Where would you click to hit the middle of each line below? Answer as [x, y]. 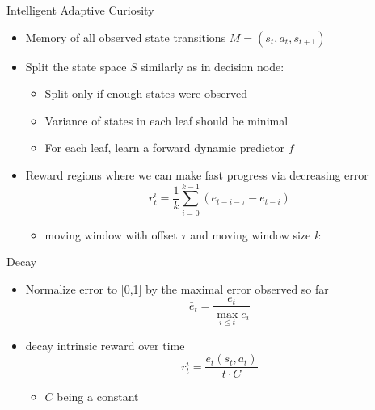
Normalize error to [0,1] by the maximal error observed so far [177, 288]
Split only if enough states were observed [146, 93]
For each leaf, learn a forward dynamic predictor [164, 148]
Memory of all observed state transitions [126, 37]
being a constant [98, 397]
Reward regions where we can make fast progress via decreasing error [197, 174]
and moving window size [251, 234]
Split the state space [76, 66]
